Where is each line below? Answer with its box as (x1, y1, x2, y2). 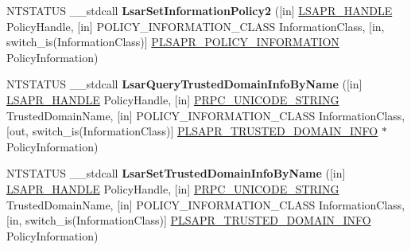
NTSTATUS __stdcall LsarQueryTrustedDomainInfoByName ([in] (6, 76, 363, 92)
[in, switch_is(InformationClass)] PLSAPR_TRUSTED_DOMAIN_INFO (6, 212, 371, 229)
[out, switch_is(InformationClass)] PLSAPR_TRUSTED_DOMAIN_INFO (6, 123, 378, 139)
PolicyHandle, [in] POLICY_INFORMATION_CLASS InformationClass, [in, (6, 18, 385, 34)
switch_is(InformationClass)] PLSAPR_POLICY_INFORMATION (6, 33, 339, 50)
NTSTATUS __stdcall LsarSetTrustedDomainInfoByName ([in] (6, 165, 346, 182)
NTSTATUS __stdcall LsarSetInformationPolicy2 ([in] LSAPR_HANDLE (6, 2, 393, 18)
